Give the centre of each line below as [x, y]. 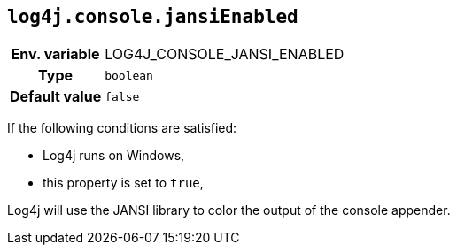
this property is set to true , [123, 183]
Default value [56, 97]
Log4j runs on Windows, [114, 156]
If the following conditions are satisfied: [122, 128]
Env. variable [55, 54]
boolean [129, 75]
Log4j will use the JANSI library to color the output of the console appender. [229, 210]
